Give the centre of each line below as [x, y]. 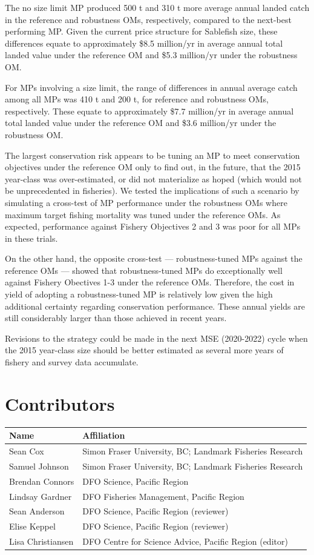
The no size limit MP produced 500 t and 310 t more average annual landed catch [157, 7]
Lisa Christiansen [41, 541]
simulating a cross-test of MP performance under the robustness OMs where [146, 202]
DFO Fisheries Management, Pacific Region [163, 496]
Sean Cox [27, 451]
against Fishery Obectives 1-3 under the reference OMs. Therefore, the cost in [150, 282]
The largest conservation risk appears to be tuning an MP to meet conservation [152, 155]
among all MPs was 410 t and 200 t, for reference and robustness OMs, [137, 99]
